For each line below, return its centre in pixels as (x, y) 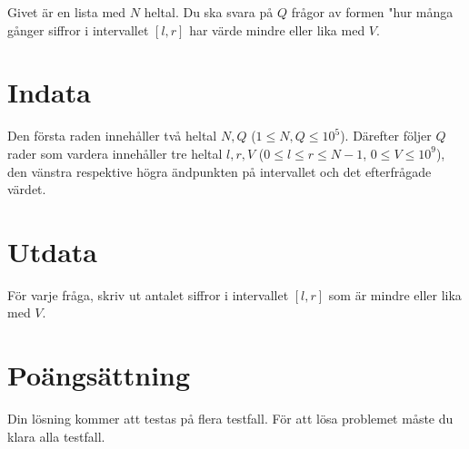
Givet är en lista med (67, 12)
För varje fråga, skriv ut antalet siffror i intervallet (148, 294)
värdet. (27, 189)
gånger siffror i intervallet (78, 29)
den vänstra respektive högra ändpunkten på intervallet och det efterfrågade (220, 171)
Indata (49, 92)
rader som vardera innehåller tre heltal (115, 153)
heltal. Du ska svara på (209, 12)
